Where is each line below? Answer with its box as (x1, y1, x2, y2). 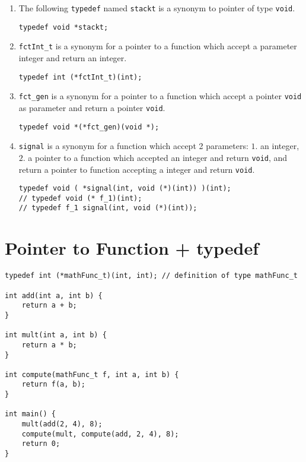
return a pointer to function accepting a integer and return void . (18, 163, 255, 175)
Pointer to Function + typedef (5, 236, 259, 260)
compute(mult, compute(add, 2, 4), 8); (21, 429, 179, 438)
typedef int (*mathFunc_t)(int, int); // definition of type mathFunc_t (5, 271, 298, 280)
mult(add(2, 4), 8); (21, 420, 103, 429)
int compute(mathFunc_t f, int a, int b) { (5, 370, 179, 379)
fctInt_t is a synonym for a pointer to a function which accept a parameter (18, 40, 297, 52)
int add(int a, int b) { (5, 291, 103, 300)
